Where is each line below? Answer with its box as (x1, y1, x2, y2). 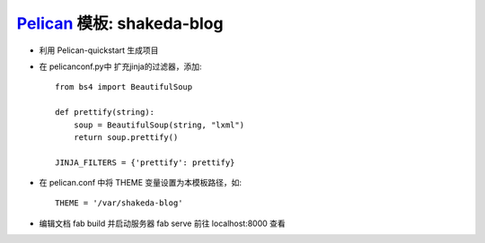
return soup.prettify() (73, 132, 179, 143)
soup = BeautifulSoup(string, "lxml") (73, 119, 245, 130)
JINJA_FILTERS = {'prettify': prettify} (55, 157, 235, 168)
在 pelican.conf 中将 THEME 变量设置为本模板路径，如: (39, 178, 242, 188)
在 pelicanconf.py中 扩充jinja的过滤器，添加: (39, 61, 202, 72)
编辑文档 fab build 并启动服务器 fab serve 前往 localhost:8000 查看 (39, 218, 287, 229)
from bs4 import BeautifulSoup (55, 82, 193, 92)
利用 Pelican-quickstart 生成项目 (39, 45, 159, 56)
